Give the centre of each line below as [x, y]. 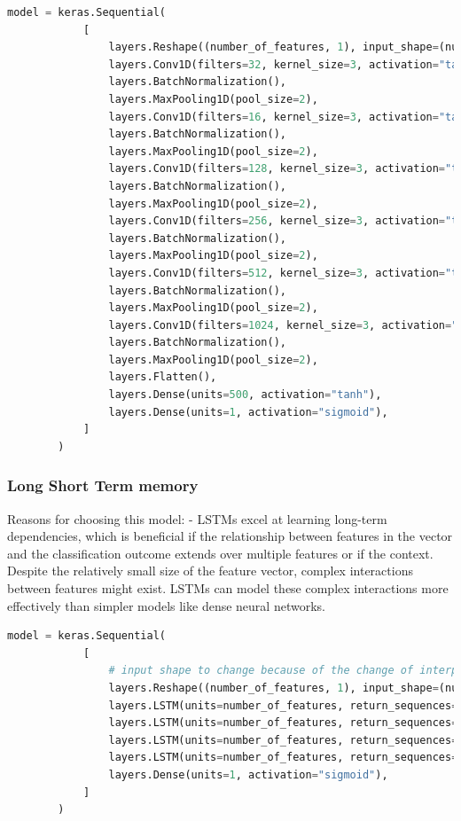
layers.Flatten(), [163, 377]
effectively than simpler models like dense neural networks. [166, 605]
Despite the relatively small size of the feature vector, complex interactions [210, 571]
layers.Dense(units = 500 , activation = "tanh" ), [245, 395]
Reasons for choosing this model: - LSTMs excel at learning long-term [197, 518]
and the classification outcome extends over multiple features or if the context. [220, 553]
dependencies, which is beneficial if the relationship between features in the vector [230, 536]
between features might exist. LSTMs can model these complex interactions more [228, 588]
